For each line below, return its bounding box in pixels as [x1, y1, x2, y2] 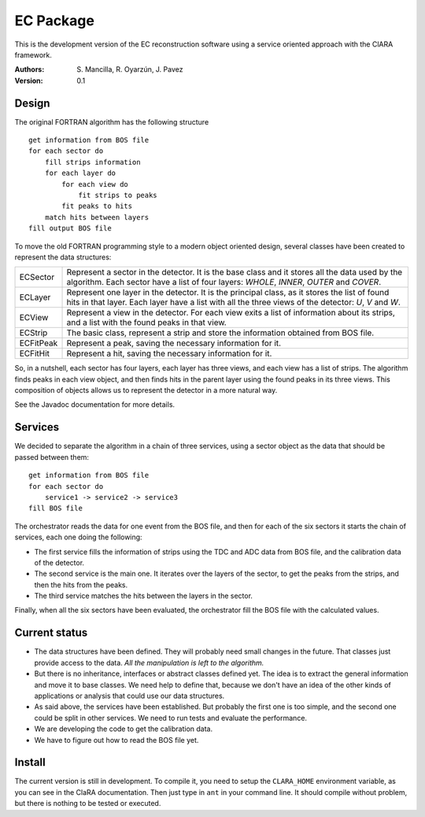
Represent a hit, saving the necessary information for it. [66, 348, 272, 359]
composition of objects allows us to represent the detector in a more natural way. [14, 386, 278, 395]
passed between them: [14, 452, 90, 461]
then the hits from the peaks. [34, 580, 128, 589]
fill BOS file [28, 504, 83, 513]
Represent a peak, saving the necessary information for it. [66, 338, 282, 349]
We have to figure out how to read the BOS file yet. [34, 735, 199, 744]
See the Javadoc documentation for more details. [14, 400, 176, 409]
